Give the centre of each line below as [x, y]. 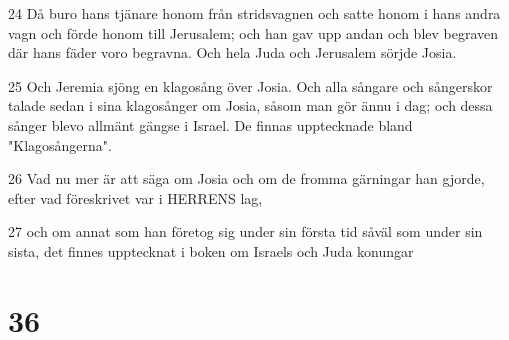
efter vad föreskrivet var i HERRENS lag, [135, 197]
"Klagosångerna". [60, 144]
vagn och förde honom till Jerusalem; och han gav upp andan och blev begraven [253, 32]
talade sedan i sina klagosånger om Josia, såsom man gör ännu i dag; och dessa [250, 105]
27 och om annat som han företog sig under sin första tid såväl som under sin [245, 231]
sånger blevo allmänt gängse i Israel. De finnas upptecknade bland [210, 124]
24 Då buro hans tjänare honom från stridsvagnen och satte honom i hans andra [254, 13]
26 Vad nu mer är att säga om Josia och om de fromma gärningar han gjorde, [246, 178]
